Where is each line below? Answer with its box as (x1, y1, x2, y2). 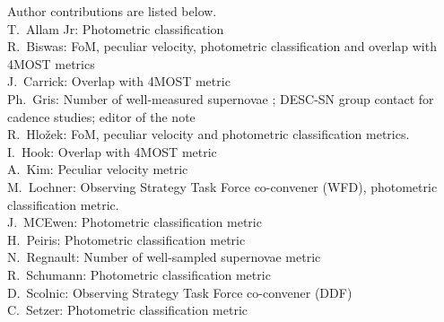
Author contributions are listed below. (7, 2, 217, 20)
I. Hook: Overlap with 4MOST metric (7, 142, 217, 161)
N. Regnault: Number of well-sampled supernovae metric (7, 248, 321, 266)
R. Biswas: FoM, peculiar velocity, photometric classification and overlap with (7, 37, 437, 56)
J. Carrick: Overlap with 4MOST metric (7, 72, 231, 91)
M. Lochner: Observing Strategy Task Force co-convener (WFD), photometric (7, 177, 438, 196)
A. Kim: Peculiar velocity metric (7, 160, 188, 178)
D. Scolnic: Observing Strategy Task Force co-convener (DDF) (7, 283, 353, 301)
